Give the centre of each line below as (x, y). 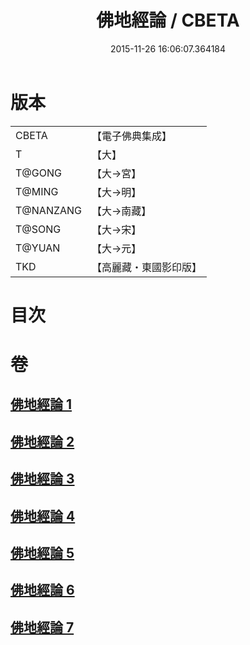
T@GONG (38, 173)
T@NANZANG (49, 210)
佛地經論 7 (42, 627)
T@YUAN (38, 248)
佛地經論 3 (42, 479)
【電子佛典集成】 (132, 136)
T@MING (37, 191)
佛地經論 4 (43, 516)
